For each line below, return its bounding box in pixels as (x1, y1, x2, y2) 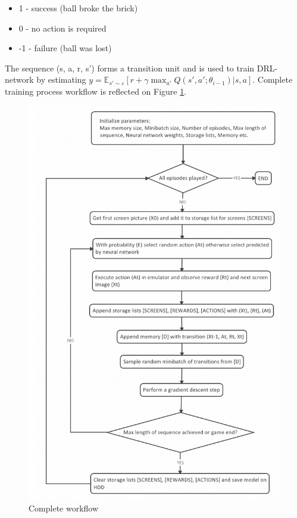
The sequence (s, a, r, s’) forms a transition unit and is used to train (5, 61, 255, 74)
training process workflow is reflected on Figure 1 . (5, 85, 187, 97)
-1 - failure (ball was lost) (18, 42, 112, 54)
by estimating (36, 73, 86, 86)
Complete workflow (29, 502, 99, 514)
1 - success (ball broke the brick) (18, 2, 138, 14)
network (5, 73, 34, 86)
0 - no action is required (18, 21, 107, 34)
